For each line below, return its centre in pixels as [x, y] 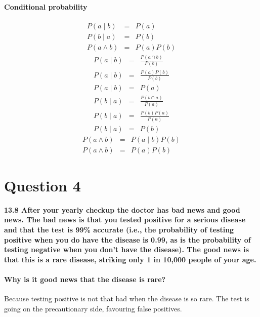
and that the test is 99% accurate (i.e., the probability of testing [119, 229]
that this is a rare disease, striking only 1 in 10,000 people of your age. [130, 259]
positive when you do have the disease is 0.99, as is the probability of [127, 239]
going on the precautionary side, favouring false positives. [93, 308]
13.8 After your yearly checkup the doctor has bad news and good [122, 209]
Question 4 [42, 185]
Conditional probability [46, 6]
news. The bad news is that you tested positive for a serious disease [125, 220]
